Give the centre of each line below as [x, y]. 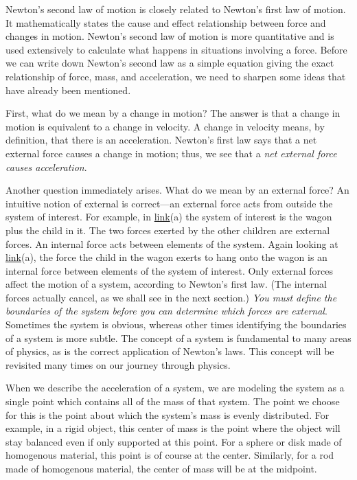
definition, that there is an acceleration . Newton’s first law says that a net [161, 140]
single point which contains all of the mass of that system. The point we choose [173, 401]
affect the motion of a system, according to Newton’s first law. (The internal [166, 284]
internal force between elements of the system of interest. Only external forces [169, 270]
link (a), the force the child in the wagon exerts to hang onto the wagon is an [166, 257]
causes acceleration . [46, 167]
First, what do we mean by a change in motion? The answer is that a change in [173, 113]
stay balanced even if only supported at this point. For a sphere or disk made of [174, 441]
